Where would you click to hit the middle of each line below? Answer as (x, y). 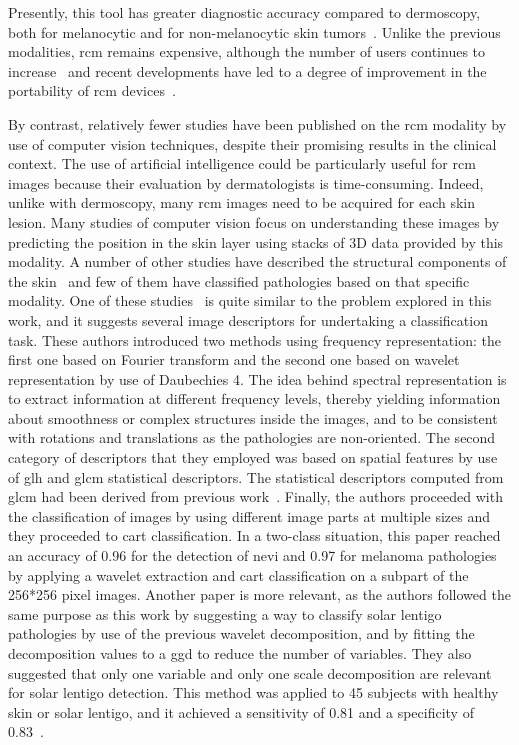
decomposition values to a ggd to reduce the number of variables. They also (240, 653)
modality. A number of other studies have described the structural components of (257, 261)
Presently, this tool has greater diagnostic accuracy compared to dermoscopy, (244, 12)
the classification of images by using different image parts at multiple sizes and (249, 515)
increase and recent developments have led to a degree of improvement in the (247, 70)
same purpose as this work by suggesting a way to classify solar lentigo (225, 613)
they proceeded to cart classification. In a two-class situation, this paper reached (254, 535)
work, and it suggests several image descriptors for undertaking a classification (248, 319)
